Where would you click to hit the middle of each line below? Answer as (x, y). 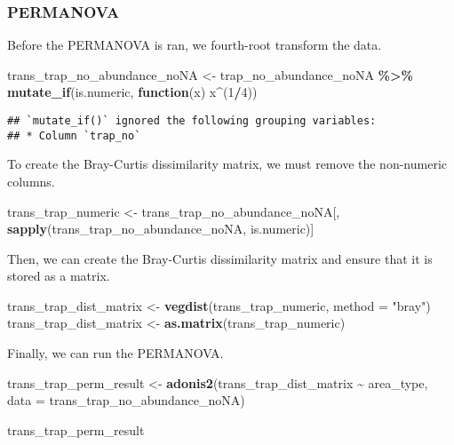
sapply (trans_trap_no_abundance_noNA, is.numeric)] (161, 229)
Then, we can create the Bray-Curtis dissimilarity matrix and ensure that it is (220, 258)
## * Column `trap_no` (74, 135)
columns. (31, 181)
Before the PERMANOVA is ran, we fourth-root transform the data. (195, 45)
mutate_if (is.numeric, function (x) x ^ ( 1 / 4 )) (132, 92)
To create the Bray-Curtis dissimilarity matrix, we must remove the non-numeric (227, 164)
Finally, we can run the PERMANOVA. (115, 353)
